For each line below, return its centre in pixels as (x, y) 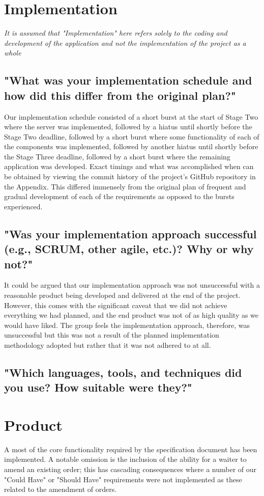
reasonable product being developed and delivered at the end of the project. (122, 295)
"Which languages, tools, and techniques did (123, 372)
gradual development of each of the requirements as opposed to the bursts (119, 196)
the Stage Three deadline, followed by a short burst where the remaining (117, 156)
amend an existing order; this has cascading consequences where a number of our (130, 469)
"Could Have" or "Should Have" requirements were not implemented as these (123, 479)
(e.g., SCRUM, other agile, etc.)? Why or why (129, 249)
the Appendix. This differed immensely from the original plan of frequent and (125, 186)
